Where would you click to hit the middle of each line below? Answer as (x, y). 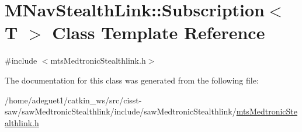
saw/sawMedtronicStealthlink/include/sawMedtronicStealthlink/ (121, 111)
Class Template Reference (159, 32)
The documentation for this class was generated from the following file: (132, 80)
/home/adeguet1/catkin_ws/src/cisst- (73, 100)
